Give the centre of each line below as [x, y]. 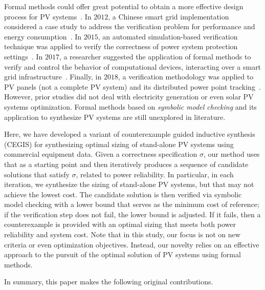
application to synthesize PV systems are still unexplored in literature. [115, 117]
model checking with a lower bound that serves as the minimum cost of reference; [132, 204]
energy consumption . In [43, 36]
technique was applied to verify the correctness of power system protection [121, 46]
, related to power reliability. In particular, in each [155, 174]
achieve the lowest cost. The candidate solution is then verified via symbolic [123, 194]
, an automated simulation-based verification [168, 36]
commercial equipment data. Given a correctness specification [101, 154]
